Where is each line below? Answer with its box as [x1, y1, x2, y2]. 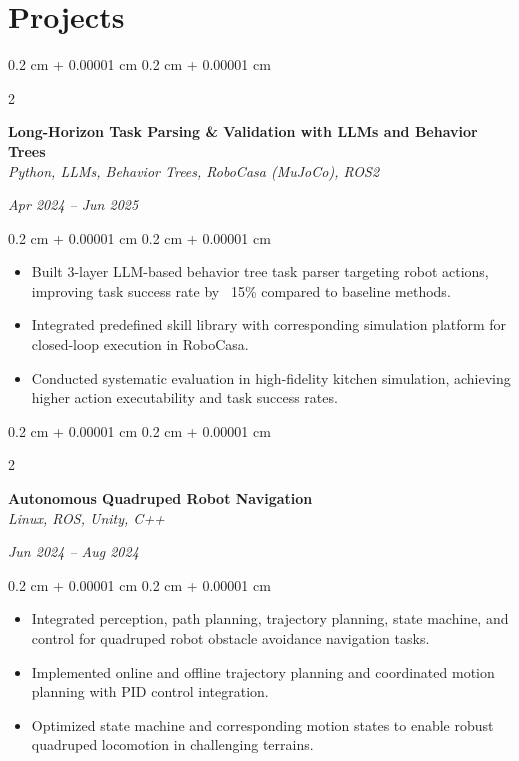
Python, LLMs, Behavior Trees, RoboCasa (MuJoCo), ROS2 [8, 160, 380, 181]
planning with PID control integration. [31, 681, 269, 702]
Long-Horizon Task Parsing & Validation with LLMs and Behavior [8, 121, 478, 142]
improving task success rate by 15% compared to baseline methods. [31, 280, 451, 301]
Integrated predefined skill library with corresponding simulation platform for [31, 314, 507, 335]
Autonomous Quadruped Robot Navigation [8, 488, 313, 509]
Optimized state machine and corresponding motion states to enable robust [31, 714, 494, 735]
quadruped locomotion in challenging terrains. [31, 734, 314, 755]
